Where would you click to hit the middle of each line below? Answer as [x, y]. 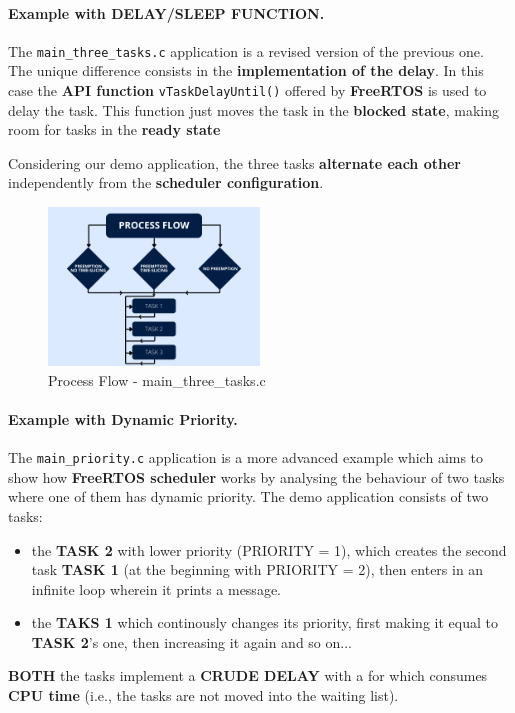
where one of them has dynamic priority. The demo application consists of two [248, 496]
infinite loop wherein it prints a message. [156, 588]
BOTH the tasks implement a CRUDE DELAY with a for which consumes [248, 675]
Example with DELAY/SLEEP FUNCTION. [166, 12]
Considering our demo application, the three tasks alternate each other [234, 162]
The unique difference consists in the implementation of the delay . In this [246, 70]
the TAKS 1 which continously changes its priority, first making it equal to [264, 622]
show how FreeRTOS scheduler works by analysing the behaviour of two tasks [256, 476]
